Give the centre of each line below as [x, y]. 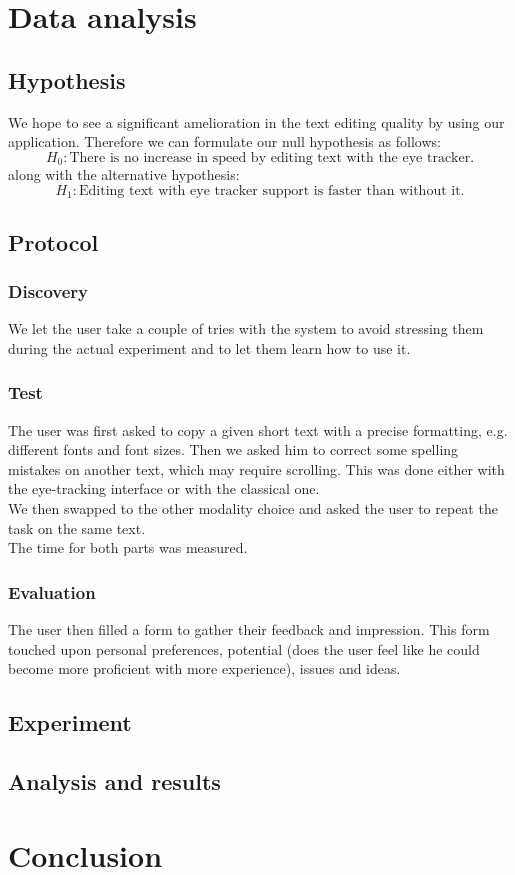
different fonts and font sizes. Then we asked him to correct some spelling [233, 449]
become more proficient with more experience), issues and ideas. [204, 668]
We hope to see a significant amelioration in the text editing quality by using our [256, 121]
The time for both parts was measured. [128, 547]
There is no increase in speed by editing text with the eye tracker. [272, 157]
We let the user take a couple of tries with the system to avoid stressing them [246, 328]
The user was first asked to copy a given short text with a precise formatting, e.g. [258, 429]
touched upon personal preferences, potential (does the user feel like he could [244, 648]
